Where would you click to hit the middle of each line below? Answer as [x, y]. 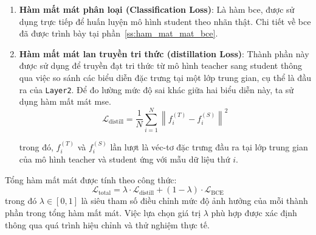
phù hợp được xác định [254, 212]
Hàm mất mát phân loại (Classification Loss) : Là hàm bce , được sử [157, 9]
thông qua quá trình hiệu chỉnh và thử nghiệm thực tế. [107, 224]
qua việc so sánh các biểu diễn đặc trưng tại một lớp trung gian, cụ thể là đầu [165, 77]
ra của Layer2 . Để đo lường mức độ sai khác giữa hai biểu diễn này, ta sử [156, 89]
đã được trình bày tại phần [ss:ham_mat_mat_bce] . [118, 33]
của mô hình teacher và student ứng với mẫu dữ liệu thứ [125, 159]
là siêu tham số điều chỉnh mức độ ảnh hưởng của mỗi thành [194, 201]
